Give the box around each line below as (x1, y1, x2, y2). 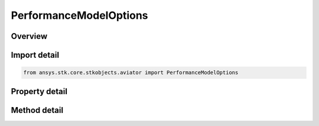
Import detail (11, 50, 59, 60)
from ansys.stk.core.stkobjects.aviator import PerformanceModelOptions (23, 69, 239, 76)
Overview (11, 31, 48, 41)
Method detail (11, 105, 64, 115)
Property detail (11, 86, 68, 97)
